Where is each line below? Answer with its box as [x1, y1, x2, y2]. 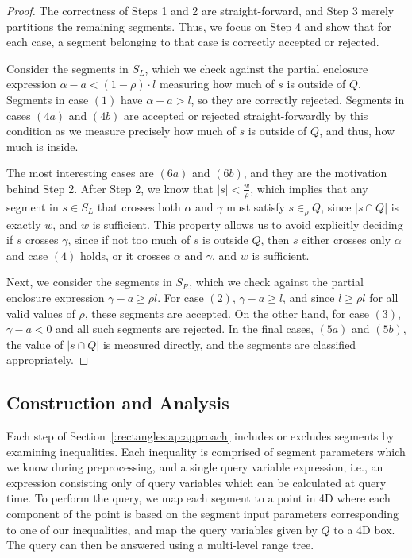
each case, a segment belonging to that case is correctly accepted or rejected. [6, 33, 379, 50]
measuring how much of [159, 76, 275, 92]
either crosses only [302, 231, 391, 248]
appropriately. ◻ [6, 351, 89, 368]
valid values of [6, 304, 75, 321]
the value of [6, 335, 64, 352]
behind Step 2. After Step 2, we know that [6, 180, 214, 196]
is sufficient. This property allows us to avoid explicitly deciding [92, 215, 403, 232]
